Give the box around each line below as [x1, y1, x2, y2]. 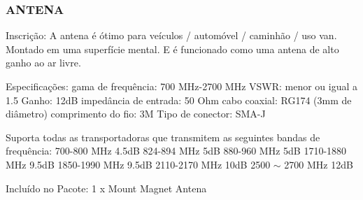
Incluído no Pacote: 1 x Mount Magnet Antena [6, 180, 207, 195]
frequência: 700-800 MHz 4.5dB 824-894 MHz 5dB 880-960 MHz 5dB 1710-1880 [6, 143, 347, 158]
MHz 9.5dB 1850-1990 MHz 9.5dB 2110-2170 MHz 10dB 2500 [6, 157, 271, 171]
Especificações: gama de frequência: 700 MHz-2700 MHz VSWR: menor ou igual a [6, 79, 358, 93]
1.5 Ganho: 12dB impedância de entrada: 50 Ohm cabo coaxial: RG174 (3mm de [6, 92, 352, 107]
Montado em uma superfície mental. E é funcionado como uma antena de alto [6, 41, 339, 56]
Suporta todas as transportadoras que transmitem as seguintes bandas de [6, 129, 320, 144]
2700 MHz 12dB [284, 157, 353, 171]
